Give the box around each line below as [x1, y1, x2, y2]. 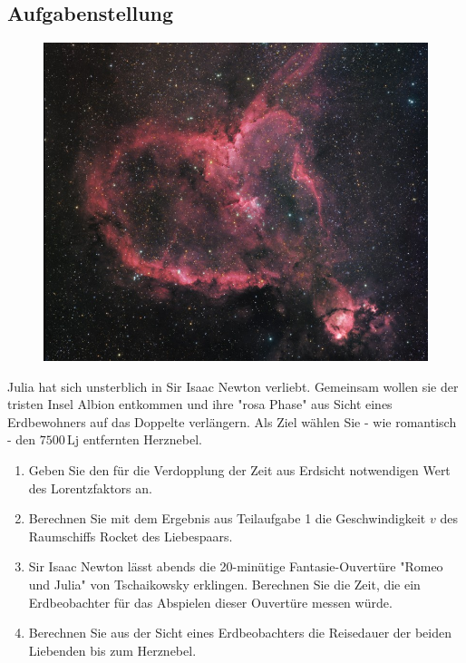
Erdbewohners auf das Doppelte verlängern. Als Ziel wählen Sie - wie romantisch [7, 412, 457, 431]
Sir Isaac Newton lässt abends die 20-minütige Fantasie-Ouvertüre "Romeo [28, 557, 443, 576]
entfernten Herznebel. [83, 430, 202, 449]
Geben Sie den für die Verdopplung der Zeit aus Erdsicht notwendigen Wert [28, 461, 451, 480]
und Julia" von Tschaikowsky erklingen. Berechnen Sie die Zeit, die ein [28, 575, 421, 593]
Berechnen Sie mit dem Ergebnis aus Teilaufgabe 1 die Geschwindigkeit [28, 509, 426, 528]
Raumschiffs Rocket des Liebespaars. [28, 526, 233, 545]
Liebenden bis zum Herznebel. [28, 640, 197, 659]
